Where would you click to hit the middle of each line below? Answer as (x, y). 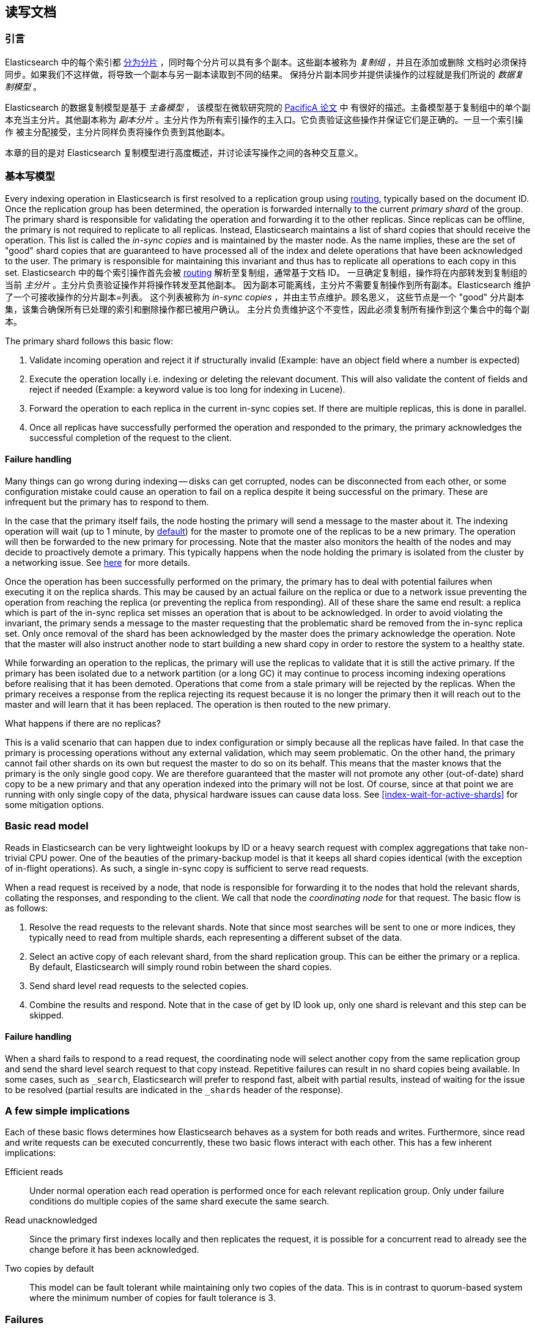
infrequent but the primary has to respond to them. (107, 502)
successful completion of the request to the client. (131, 437)
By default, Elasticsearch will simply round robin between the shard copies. (181, 966)
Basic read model (47, 826)
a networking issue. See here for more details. (98, 562)
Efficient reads (34, 1172)
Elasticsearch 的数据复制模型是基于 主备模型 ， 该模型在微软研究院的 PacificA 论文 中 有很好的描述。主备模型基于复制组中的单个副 (268, 107)
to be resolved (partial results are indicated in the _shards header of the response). (174, 1089)
